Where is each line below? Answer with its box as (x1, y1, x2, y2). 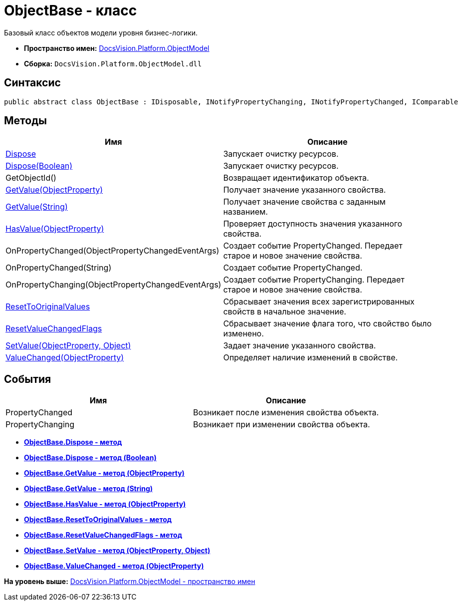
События (4, 372, 51, 385)
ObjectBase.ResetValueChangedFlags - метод (24, 531, 182, 540)
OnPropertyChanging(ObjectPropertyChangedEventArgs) (5, 280, 222, 290)
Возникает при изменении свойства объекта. (193, 419, 370, 430)
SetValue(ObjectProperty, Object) (5, 340, 131, 351)
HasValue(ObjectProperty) (5, 224, 104, 234)
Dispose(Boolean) (5, 161, 73, 171)
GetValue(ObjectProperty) (5, 185, 103, 195)
